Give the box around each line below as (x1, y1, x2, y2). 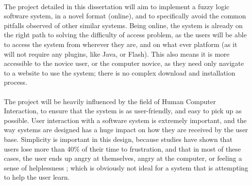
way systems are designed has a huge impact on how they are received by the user (4, 124, 248, 135)
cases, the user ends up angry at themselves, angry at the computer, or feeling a (4, 153, 242, 163)
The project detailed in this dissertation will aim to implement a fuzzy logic (4, 1, 230, 11)
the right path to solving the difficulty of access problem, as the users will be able (4, 30, 247, 40)
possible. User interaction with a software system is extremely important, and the (4, 115, 247, 125)
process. (4, 77, 28, 87)
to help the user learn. (4, 172, 70, 182)
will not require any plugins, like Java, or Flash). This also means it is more (4, 48, 230, 59)
